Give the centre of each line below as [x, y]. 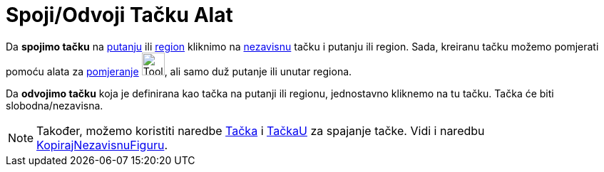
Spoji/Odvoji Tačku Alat [119, 15]
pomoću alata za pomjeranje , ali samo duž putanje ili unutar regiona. [179, 71]
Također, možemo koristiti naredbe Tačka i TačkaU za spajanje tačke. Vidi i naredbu [261, 130]
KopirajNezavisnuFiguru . [102, 145]
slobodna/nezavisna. [55, 105]
